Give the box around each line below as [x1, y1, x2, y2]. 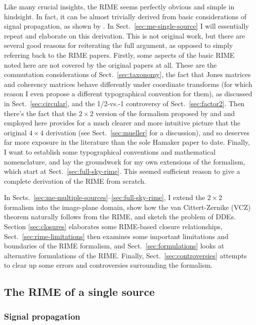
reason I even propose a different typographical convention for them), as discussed [4, 88, 253, 99]
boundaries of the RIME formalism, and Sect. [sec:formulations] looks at [4, 241, 224, 251]
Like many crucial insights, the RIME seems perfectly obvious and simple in [4, 1, 235, 11]
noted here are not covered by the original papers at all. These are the [4, 59, 217, 70]
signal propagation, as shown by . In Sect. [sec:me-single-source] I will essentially [4, 21, 249, 31]
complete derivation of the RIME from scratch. [4, 175, 146, 186]
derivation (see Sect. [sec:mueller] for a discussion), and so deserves [45, 127, 250, 137]
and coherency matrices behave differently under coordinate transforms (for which [4, 79, 253, 89]
